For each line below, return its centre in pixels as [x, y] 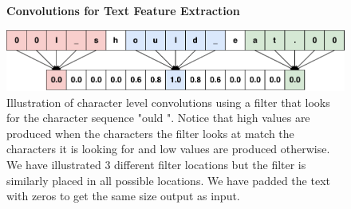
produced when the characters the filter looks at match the [150, 133]
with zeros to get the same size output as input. [123, 196]
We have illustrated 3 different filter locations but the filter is [156, 164]
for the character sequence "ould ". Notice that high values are [158, 118]
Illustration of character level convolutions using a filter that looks [168, 102]
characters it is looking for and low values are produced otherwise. [168, 149]
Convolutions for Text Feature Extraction [123, 10]
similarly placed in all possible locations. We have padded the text [168, 180]
